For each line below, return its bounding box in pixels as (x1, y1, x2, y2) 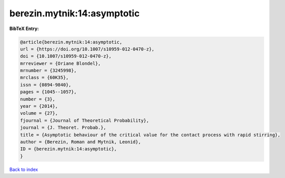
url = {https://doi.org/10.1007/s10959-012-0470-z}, (20, 46, 155, 52)
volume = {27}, (20, 110, 58, 116)
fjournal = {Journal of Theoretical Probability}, (20, 117, 150, 123)
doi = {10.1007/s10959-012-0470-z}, (20, 54, 112, 59)
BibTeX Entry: (9, 26, 39, 32)
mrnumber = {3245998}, (20, 68, 77, 73)
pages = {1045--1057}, (20, 89, 77, 95)
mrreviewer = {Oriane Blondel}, (20, 60, 101, 66)
